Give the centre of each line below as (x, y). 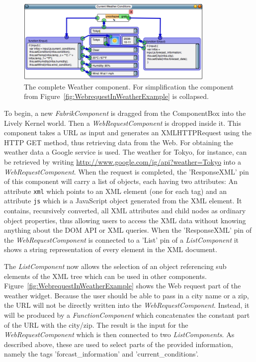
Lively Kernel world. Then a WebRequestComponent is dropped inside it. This (123, 123)
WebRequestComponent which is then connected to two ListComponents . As (119, 334)
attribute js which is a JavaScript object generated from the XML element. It (123, 201)
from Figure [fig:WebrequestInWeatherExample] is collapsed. (116, 96)
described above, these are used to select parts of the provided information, (119, 344)
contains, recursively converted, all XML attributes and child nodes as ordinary (125, 211)
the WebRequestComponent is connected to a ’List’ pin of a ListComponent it (122, 239)
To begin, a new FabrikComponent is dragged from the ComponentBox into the (125, 113)
